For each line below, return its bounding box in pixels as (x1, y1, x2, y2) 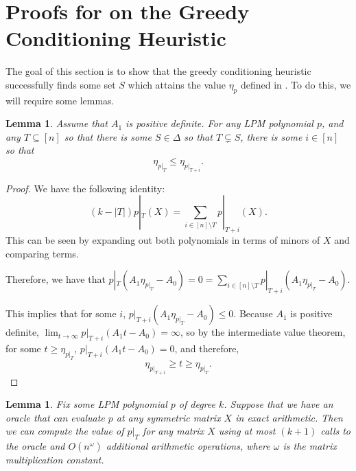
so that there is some (64, 129, 152, 143)
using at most (218, 424, 276, 438)
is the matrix (283, 439, 337, 453)
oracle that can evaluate (5, 410, 105, 424)
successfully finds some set (5, 77, 116, 91)
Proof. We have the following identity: (5, 181, 165, 195)
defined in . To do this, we (240, 77, 351, 91)
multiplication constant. (5, 452, 104, 467)
